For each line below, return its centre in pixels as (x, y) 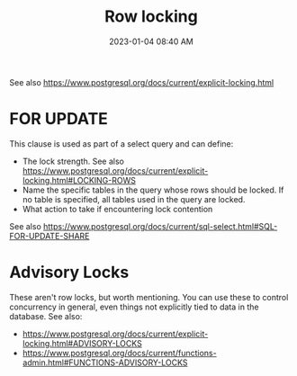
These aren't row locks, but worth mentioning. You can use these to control (149, 297)
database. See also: (46, 316)
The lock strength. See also (73, 161)
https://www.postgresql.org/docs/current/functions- (120, 353)
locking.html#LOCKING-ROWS (79, 180)
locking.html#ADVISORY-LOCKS (82, 343)
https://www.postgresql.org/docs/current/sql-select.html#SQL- (161, 226)
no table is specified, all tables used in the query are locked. (134, 199)
